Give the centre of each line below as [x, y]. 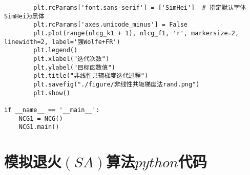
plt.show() [52, 93]
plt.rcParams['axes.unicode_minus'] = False [110, 25]
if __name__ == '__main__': [52, 110]
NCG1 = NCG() [41, 118]
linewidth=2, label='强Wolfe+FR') [62, 42]
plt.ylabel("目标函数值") [74, 67]
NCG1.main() [39, 127]
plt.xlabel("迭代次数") [71, 59]
